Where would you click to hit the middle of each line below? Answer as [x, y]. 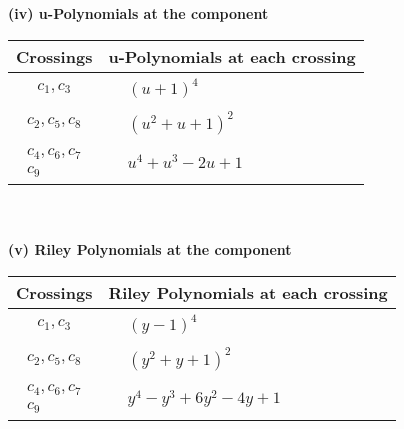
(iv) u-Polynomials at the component [138, 13]
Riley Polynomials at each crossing [248, 292]
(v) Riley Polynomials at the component [150, 249]
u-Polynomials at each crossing [232, 56]
